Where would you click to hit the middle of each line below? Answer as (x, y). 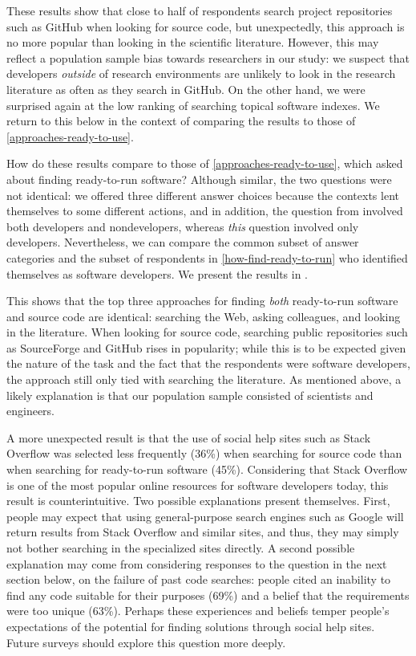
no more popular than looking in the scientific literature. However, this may (193, 42)
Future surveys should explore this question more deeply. (146, 642)
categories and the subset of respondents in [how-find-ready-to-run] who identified (207, 257)
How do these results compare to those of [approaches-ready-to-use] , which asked (205, 163)
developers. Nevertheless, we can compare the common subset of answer (183, 242)
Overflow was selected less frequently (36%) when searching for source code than (204, 453)
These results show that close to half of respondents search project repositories (200, 10)
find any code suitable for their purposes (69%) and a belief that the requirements (208, 595)
